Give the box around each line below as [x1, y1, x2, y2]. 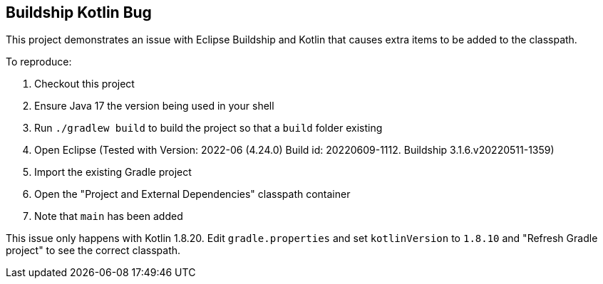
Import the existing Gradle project [34, 166, 192, 179]
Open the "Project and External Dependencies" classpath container [34, 188, 351, 201]
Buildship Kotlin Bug [6, 4, 152, 21]
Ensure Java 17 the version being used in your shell [34, 100, 274, 112]
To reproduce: [6, 56, 72, 68]
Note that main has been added [34, 210, 183, 223]
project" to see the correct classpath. [6, 244, 181, 257]
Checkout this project [34, 78, 135, 90]
